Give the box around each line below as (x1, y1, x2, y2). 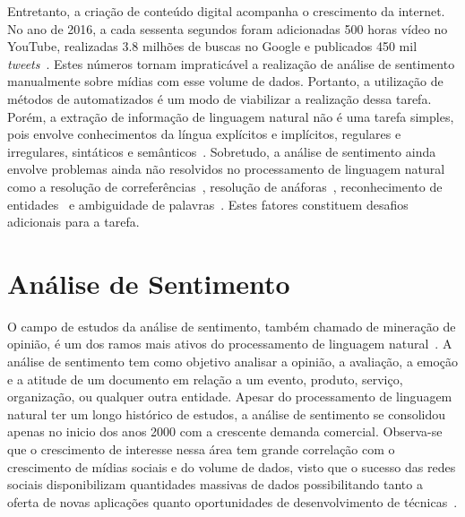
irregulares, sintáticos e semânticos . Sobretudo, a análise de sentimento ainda (7, 142, 436, 160)
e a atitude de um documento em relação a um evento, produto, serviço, (7, 369, 403, 388)
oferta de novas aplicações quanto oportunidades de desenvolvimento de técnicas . (7, 492, 458, 511)
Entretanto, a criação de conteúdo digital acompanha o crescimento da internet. (7, 2, 445, 20)
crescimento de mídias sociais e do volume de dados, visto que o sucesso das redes (7, 457, 456, 476)
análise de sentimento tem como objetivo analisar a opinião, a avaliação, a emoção (7, 352, 459, 371)
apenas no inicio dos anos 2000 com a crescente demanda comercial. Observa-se (7, 422, 443, 441)
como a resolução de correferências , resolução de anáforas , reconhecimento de (7, 177, 443, 195)
